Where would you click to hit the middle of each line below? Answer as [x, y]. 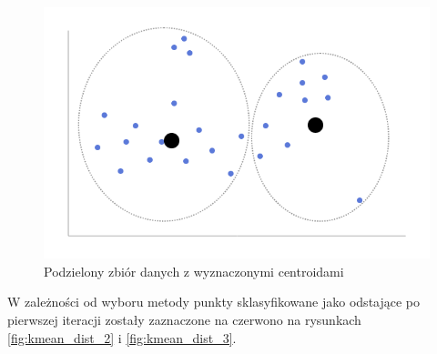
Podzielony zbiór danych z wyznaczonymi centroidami [194, 271]
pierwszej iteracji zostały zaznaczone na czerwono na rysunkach [184, 320]
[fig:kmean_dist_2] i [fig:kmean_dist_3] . [122, 337]
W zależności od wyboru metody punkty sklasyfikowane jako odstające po [214, 302]
